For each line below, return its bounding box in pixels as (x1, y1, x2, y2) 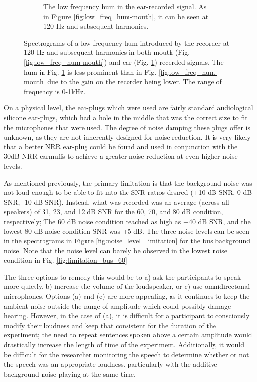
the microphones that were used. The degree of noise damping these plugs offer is (4, 122, 250, 132)
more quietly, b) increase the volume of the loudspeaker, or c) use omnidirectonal (4, 281, 250, 291)
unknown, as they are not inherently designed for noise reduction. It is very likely (4, 132, 251, 142)
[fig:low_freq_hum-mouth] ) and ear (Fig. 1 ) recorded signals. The (24, 56, 224, 67)
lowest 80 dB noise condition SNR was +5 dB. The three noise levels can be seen (4, 226, 250, 236)
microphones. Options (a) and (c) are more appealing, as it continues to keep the (4, 291, 250, 301)
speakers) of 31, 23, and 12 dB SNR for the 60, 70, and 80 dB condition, (4, 206, 223, 217)
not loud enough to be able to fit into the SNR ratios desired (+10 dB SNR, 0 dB (4, 187, 252, 197)
